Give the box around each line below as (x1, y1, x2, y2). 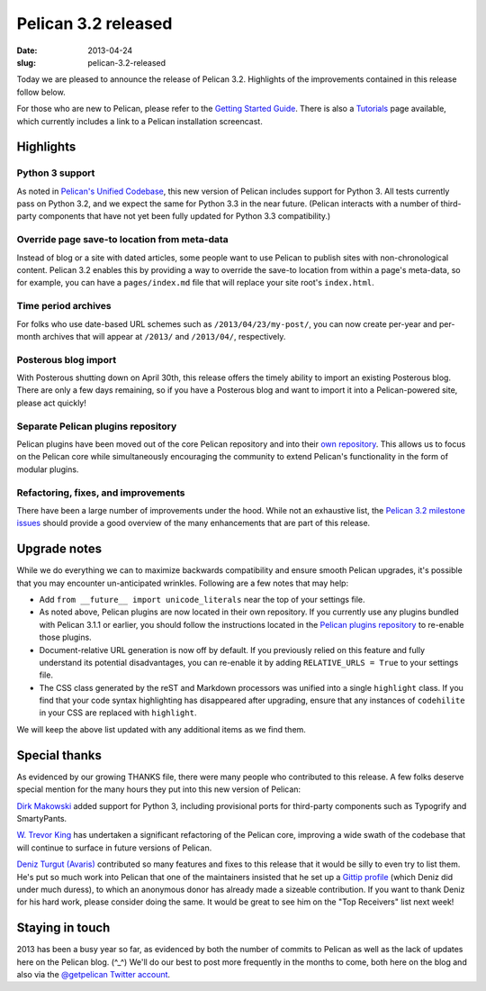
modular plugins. (16, 464, 79, 475)
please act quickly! (16, 397, 87, 408)
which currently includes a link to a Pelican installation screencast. (16, 115, 263, 126)
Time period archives (16, 300, 112, 313)
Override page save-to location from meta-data (16, 233, 229, 246)
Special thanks (16, 748, 103, 763)
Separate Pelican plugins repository (16, 420, 177, 432)
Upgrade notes (16, 541, 103, 557)
